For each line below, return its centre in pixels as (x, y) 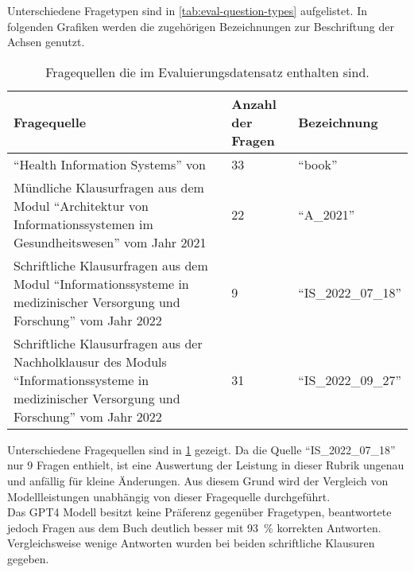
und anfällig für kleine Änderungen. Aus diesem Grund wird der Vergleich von (198, 480)
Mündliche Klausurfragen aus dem (109, 187)
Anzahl (254, 103)
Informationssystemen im (83, 224)
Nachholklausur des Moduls (90, 361)
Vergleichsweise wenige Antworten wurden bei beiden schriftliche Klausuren (191, 543)
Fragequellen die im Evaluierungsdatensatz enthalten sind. (207, 72)
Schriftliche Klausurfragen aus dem (111, 265)
